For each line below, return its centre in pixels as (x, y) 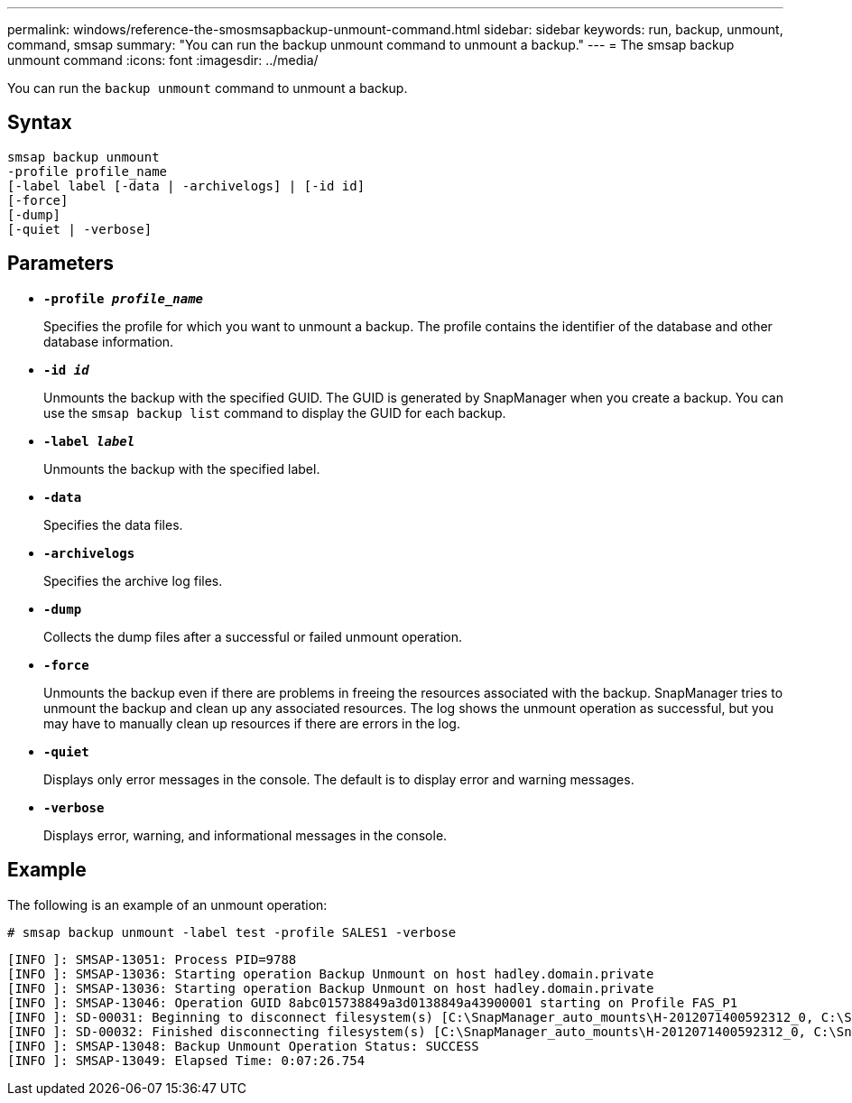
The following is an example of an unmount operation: (167, 904)
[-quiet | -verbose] (80, 229)
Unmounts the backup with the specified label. (182, 468)
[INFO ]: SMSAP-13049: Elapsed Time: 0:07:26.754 (186, 1060)
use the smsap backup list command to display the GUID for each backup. (275, 412)
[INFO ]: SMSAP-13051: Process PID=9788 (152, 959)
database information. (109, 341)
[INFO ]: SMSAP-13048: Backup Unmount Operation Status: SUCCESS (243, 1046)
